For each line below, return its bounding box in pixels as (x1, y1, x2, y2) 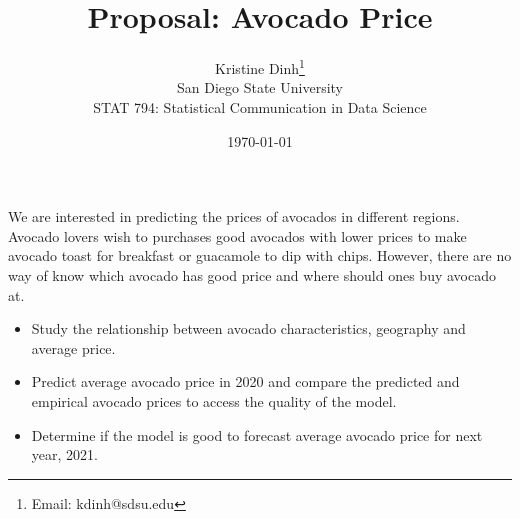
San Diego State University (177, 77, 343, 98)
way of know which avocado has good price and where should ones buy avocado (8, 264, 496, 285)
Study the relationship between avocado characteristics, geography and (31, 318, 466, 339)
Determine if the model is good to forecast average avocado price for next (31, 424, 483, 445)
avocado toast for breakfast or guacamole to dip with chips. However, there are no (8, 245, 512, 266)
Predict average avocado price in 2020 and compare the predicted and (31, 371, 460, 392)
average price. (31, 337, 116, 358)
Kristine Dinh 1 (215, 55, 305, 78)
